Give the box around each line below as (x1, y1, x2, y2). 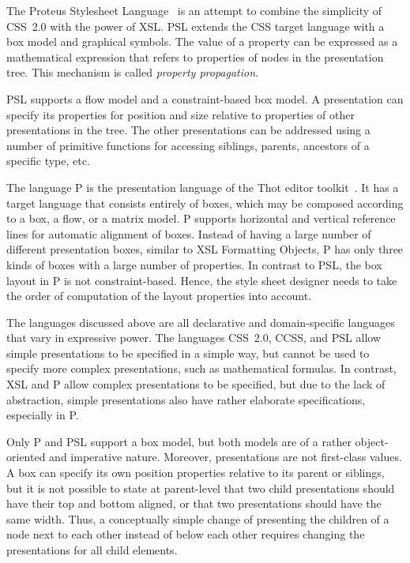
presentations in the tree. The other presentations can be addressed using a (6, 122, 371, 138)
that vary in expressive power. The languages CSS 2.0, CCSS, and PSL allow (6, 329, 382, 346)
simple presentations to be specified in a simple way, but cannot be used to (6, 344, 370, 361)
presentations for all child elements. (6, 542, 178, 557)
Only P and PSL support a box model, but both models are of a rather (6, 433, 352, 449)
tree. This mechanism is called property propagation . (6, 64, 258, 81)
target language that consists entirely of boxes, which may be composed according (6, 194, 404, 211)
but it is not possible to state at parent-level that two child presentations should (6, 479, 395, 496)
